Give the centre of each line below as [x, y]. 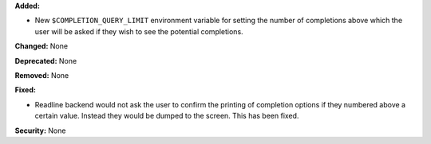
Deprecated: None [46, 60]
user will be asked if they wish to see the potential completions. [139, 31]
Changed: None [41, 46]
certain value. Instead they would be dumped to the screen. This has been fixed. [167, 116]
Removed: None [42, 75]
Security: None [40, 130]
